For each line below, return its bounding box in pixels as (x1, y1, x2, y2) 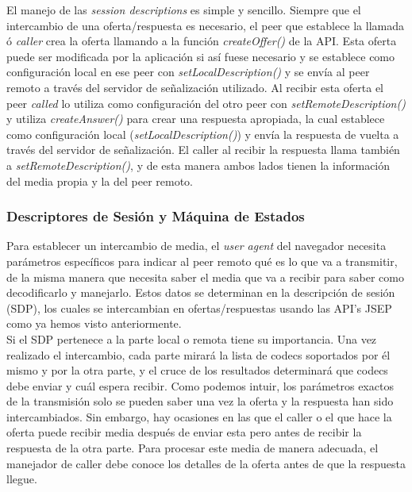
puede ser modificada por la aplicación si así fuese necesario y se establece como (6, 48, 395, 64)
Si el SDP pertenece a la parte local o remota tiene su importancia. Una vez (6, 330, 377, 347)
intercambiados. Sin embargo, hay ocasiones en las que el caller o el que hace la (6, 408, 392, 425)
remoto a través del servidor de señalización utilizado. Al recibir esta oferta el (6, 79, 383, 95)
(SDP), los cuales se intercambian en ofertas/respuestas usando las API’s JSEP (6, 299, 392, 316)
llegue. (6, 471, 37, 487)
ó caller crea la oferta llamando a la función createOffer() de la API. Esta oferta (6, 33, 397, 49)
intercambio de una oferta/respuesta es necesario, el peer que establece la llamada (6, 17, 405, 33)
